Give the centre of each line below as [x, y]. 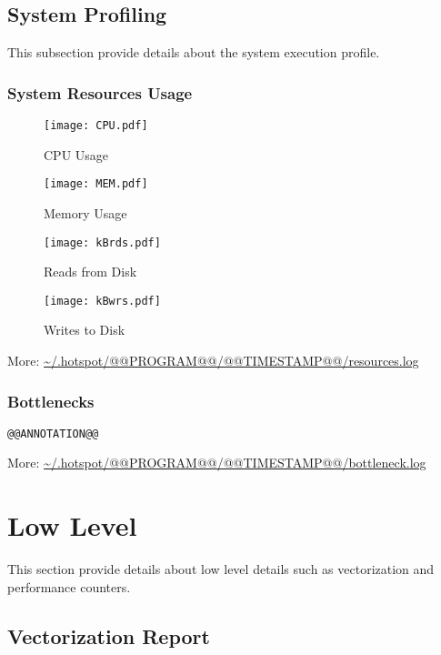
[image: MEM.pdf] [96, 184]
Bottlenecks [51, 401]
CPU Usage [76, 154]
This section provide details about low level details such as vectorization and [221, 569]
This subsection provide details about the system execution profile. [194, 52]
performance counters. [69, 586]
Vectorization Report [109, 635]
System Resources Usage [100, 92]
